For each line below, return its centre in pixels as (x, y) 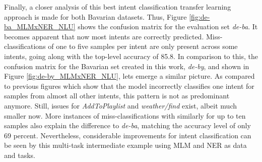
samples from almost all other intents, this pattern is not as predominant (117, 96)
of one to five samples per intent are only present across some (143, 46)
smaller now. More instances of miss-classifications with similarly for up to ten (125, 115)
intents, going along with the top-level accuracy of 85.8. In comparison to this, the (131, 56)
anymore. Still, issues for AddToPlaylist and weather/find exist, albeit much (120, 105)
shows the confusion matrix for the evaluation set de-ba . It (168, 26)
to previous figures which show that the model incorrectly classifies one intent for (129, 86)
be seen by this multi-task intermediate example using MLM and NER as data (125, 145)
